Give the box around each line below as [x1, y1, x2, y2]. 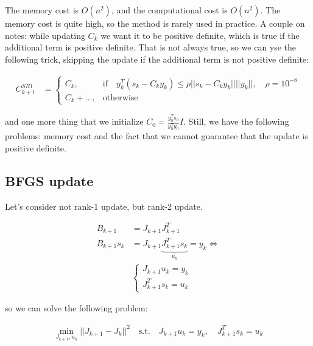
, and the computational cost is [111, 4, 228, 16]
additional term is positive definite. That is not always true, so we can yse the [5, 41, 297, 54]
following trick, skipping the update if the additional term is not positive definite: [5, 52, 309, 65]
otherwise [102, 93, 138, 102]
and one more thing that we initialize [5, 115, 144, 128]
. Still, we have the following [183, 115, 289, 128]
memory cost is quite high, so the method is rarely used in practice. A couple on [5, 17, 305, 29]
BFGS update [5, 171, 94, 190]
